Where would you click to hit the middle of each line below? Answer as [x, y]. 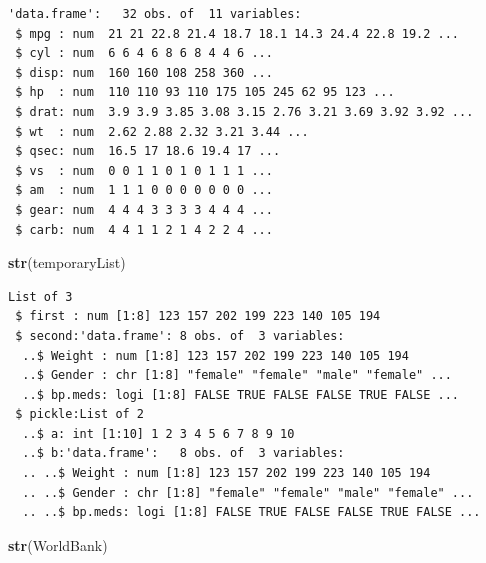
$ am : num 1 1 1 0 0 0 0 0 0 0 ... [144, 190]
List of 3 [40, 296]
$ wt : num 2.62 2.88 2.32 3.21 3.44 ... [162, 131]
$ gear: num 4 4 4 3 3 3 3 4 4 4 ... [144, 209]
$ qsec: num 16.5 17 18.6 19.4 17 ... [148, 151]
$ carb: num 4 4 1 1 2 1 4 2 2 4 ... [144, 229]
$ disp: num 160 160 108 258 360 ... [144, 72]
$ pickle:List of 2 [80, 414]
